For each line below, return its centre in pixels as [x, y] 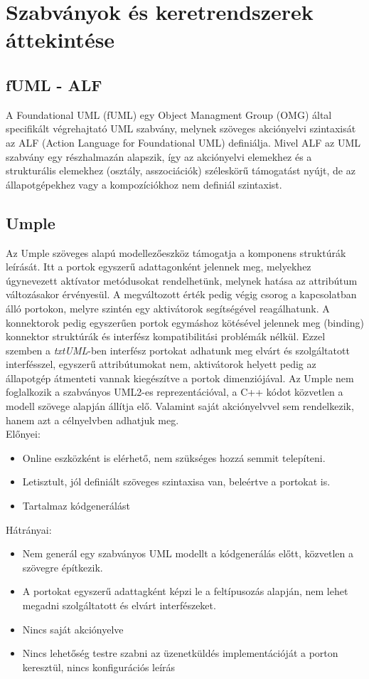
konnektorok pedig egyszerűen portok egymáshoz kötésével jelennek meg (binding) [185, 322]
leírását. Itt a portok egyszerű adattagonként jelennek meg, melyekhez [159, 267]
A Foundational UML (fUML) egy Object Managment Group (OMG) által [169, 114]
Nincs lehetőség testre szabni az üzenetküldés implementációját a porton [180, 653]
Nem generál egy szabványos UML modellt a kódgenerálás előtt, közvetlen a [188, 553]
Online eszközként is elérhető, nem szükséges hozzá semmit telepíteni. [174, 457]
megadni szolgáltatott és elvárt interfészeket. [119, 605]
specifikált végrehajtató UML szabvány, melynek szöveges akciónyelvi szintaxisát [181, 128]
